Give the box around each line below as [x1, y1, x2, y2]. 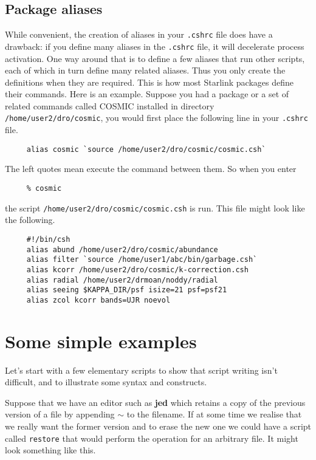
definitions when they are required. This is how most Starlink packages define [5, 75, 294, 88]
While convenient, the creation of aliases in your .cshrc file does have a [5, 28, 273, 41]
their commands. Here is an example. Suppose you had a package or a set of [5, 88, 289, 100]
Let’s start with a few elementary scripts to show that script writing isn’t [5, 363, 278, 376]
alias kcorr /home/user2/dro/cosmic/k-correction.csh [26, 265, 249, 274]
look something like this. [5, 444, 96, 456]
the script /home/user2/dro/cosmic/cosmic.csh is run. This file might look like [5, 201, 305, 214]
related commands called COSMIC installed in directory [5, 99, 215, 112]
